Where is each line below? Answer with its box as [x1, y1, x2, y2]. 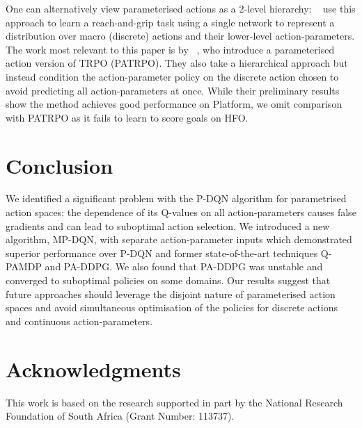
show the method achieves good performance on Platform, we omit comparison [6, 97, 343, 111]
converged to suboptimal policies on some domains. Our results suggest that [6, 273, 331, 288]
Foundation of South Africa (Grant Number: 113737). [6, 409, 235, 423]
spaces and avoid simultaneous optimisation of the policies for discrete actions [6, 300, 338, 315]
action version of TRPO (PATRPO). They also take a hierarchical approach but [6, 56, 348, 70]
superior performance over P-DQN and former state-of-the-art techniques [6, 245, 318, 260]
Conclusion [6, 151, 113, 179]
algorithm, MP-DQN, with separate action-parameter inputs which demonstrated [6, 232, 352, 247]
